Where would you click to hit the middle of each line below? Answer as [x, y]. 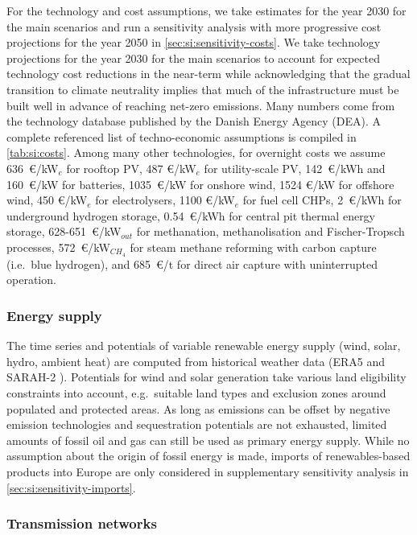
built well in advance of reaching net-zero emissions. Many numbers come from [201, 105]
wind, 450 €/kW [47, 200]
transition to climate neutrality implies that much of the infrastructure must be [203, 89]
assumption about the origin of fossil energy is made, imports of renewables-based [208, 456]
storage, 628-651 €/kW [64, 231]
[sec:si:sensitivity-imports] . [71, 487]
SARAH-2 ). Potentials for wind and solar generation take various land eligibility [206, 377]
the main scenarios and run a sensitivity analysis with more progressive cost [194, 26]
